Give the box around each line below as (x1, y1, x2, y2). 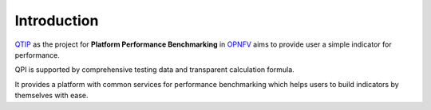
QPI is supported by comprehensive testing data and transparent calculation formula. (14, 65, 295, 74)
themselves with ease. (14, 91, 89, 101)
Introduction (14, 12, 99, 29)
